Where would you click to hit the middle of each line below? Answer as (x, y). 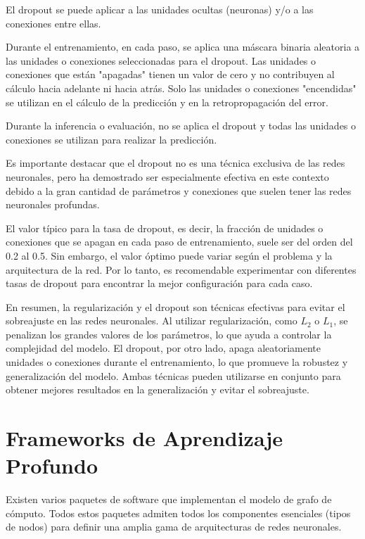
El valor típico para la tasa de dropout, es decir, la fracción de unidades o (165, 228)
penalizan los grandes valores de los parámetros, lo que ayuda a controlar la (169, 334)
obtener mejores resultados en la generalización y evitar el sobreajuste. (158, 389)
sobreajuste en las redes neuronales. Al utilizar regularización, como (152, 321)
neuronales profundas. (53, 204)
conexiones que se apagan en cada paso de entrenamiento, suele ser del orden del (179, 242)
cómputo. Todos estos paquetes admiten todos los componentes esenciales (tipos (178, 513)
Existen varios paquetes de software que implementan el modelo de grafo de (169, 499)
